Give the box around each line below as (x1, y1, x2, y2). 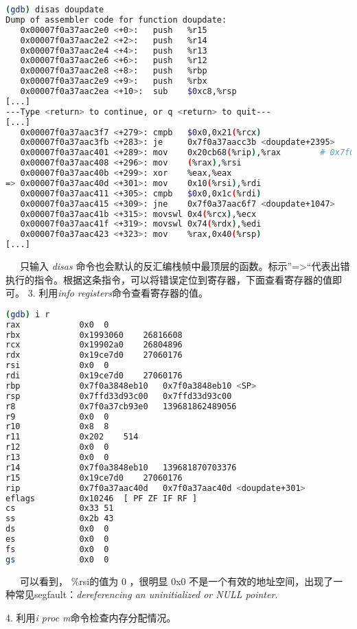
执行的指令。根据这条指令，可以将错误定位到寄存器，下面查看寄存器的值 (5, 272, 332, 286)
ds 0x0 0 (5, 524, 109, 534)
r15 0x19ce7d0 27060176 (5, 472, 183, 483)
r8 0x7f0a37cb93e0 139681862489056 (5, 401, 237, 411)
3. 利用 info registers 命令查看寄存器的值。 (27, 286, 208, 300)
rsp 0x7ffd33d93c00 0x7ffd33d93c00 (5, 391, 232, 401)
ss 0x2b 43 (5, 514, 114, 524)
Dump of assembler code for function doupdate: (5, 14, 227, 25)
